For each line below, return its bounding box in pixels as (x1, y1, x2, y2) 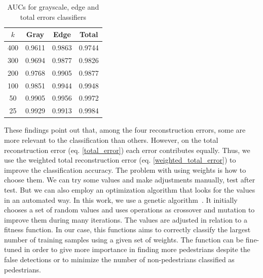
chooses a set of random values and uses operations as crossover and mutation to (4, 204, 255, 215)
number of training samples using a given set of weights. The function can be (4, 234, 244, 244)
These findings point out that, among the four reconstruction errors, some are (4, 125, 246, 135)
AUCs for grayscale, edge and (7, 2, 99, 12)
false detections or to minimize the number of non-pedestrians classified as (4, 254, 235, 265)
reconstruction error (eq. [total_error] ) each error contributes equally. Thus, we (4, 144, 250, 155)
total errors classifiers (20, 11, 87, 22)
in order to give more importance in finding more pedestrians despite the (24, 244, 250, 255)
